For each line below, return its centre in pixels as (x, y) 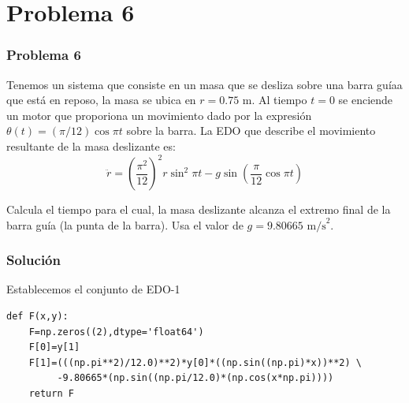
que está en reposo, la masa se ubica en (101, 100)
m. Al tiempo (275, 100)
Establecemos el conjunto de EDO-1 (93, 289)
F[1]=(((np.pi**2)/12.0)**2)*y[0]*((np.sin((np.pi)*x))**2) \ (195, 362)
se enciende (366, 100)
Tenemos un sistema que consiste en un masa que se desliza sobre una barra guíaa (204, 84)
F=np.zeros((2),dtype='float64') (116, 332)
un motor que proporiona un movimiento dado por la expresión (159, 115)
